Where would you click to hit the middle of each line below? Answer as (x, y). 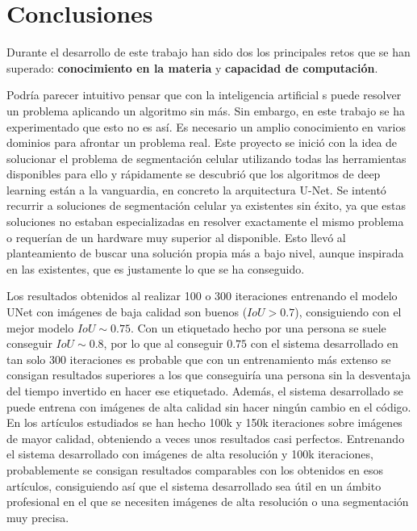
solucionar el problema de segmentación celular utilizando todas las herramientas (206, 158)
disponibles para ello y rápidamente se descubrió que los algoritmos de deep (194, 174)
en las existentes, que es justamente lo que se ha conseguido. (156, 268)
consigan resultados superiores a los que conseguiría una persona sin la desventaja (209, 375)
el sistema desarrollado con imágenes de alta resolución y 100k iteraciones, (190, 454)
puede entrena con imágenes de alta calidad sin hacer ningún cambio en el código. (209, 406)
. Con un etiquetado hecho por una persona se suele (258, 327)
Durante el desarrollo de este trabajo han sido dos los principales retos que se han (208, 52)
